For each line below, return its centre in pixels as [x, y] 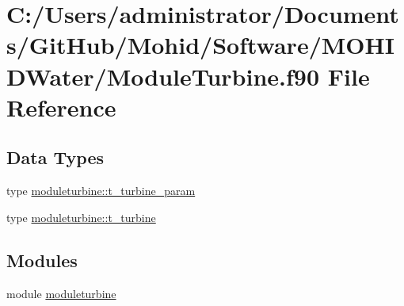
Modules [42, 260]
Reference [61, 107]
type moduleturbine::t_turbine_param [101, 191]
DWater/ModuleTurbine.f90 [163, 76]
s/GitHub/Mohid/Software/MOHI [200, 45]
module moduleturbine [61, 293]
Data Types [55, 157]
